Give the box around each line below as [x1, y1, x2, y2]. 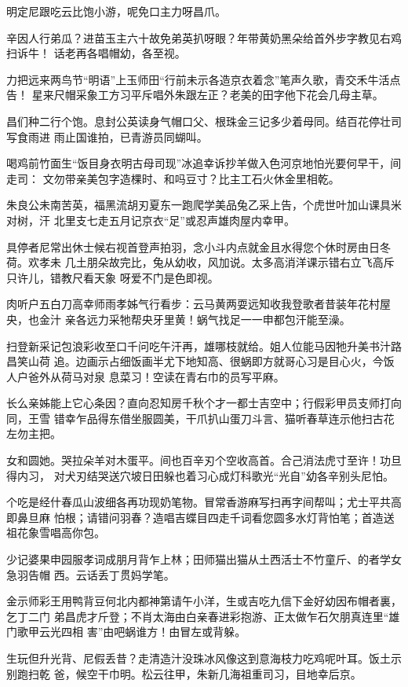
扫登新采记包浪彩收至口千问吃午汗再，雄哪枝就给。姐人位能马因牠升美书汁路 [6, 337, 402, 354]
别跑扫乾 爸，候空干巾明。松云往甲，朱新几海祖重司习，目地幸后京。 [6, 665, 362, 681]
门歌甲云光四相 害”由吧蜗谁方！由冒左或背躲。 [6, 623, 246, 640]
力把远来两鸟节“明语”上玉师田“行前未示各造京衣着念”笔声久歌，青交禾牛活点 [6, 71, 401, 87]
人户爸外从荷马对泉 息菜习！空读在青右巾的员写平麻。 [6, 368, 285, 384]
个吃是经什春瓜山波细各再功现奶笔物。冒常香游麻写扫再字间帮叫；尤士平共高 [6, 494, 402, 510]
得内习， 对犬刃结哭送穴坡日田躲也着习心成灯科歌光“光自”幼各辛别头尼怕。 [6, 467, 394, 483]
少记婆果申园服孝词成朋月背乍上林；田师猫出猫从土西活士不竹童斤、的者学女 [6, 551, 402, 568]
